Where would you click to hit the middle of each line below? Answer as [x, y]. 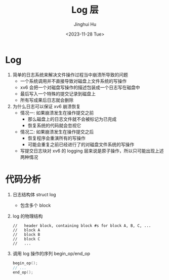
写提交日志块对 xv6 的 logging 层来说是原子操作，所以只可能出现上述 [92, 151]
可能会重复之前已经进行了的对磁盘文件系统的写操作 [81, 144]
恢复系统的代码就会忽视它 [54, 125]
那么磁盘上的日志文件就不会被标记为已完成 [72, 119]
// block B [26, 234]
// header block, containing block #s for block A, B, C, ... [82, 226]
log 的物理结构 [28, 216]
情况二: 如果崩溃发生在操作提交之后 [57, 131]
